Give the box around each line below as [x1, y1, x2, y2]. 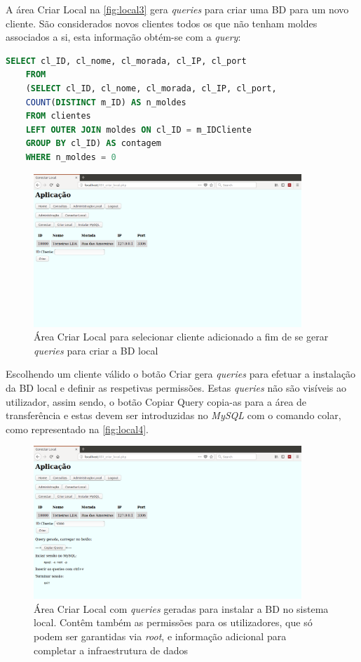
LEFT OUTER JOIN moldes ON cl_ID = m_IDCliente [25, 124, 252, 135]
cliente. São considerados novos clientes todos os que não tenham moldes [6, 15, 318, 30]
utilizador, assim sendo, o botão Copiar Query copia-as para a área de [6, 394, 307, 409]
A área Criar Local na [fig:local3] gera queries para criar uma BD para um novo [6, 2, 349, 16]
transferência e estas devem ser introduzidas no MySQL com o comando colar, [6, 408, 341, 423]
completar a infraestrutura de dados [34, 642, 189, 657]
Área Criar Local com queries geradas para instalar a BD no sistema [34, 601, 329, 616]
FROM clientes [25, 111, 91, 121]
